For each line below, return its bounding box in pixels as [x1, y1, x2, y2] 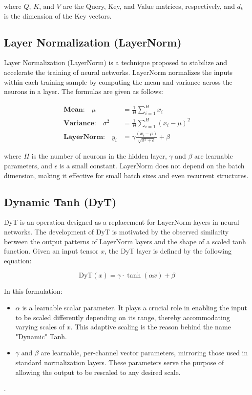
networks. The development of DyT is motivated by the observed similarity [4, 227, 229, 237]
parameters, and [4, 161, 52, 171]
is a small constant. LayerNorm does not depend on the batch [59, 161, 245, 171]
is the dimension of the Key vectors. [4, 10, 112, 21]
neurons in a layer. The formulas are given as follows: [4, 86, 163, 96]
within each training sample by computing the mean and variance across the [4, 76, 232, 87]
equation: [4, 255, 32, 265]
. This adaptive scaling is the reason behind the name [70, 322, 231, 332]
